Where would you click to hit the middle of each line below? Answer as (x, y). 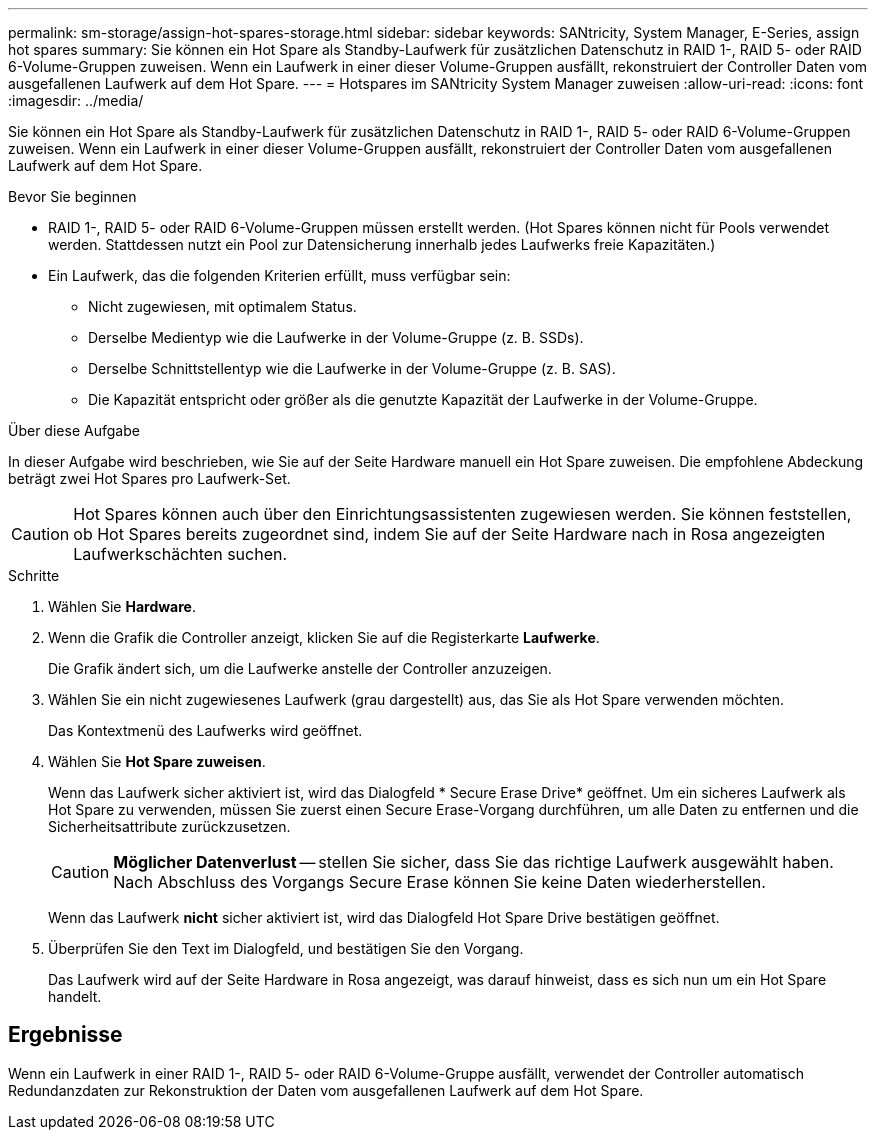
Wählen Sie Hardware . (122, 606)
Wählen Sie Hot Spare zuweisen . (157, 761)
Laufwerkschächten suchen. (180, 554)
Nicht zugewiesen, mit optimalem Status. (222, 306)
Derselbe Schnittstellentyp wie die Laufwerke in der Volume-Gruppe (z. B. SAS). (352, 368)
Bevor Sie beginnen (72, 196)
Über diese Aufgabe (74, 430)
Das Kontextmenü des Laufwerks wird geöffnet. (205, 730)
